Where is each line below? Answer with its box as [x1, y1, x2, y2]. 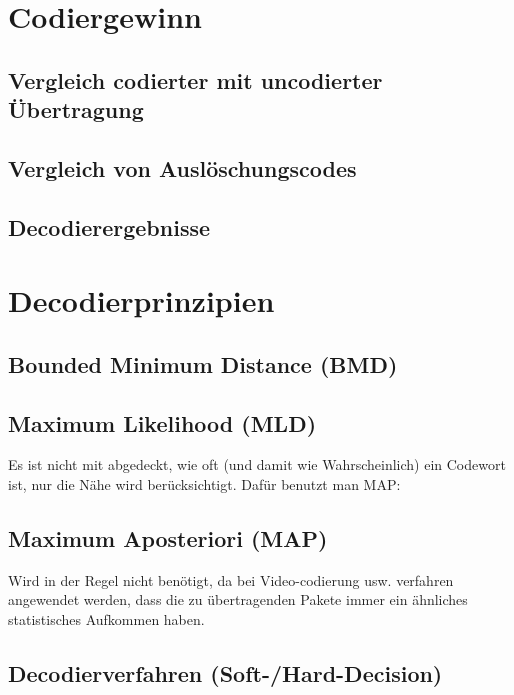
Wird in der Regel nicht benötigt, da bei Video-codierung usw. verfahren [8, 569, 454, 590]
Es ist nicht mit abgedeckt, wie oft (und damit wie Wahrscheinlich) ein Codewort [8, 454, 506, 475]
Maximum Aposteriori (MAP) [8, 523, 328, 554]
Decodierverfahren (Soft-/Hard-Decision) [8, 658, 443, 689]
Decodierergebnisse [8, 211, 211, 242]
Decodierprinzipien [8, 280, 275, 321]
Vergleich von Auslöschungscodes [8, 152, 357, 183]
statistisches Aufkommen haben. [8, 609, 205, 630]
